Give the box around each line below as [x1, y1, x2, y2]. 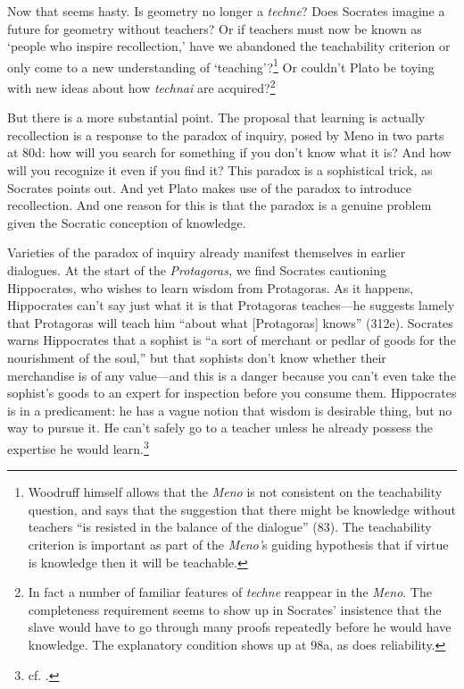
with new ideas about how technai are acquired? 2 [7, 76, 276, 97]
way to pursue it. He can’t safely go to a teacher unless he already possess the [7, 418, 434, 437]
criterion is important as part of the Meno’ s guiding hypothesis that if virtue [28, 535, 449, 553]
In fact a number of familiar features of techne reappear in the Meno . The [28, 583, 432, 601]
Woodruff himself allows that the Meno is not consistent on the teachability [28, 483, 443, 501]
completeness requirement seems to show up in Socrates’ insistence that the [28, 600, 442, 618]
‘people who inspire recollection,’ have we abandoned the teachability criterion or [7, 37, 451, 55]
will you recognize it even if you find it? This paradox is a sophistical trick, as [7, 161, 433, 180]
